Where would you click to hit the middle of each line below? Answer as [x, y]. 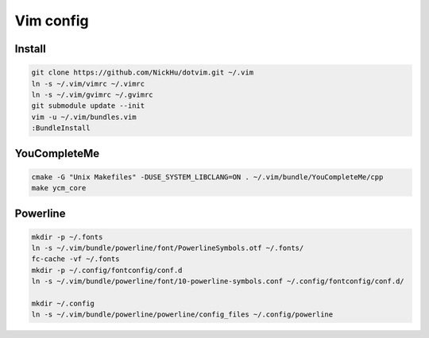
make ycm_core [59, 188]
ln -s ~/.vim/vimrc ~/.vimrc [88, 84]
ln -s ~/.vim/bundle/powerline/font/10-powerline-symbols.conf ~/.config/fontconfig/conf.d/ [218, 281]
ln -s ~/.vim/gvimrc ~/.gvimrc [93, 94]
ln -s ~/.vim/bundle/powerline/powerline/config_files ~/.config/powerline [182, 315]
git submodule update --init [88, 106]
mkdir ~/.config [63, 304]
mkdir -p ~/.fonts [67, 237]
